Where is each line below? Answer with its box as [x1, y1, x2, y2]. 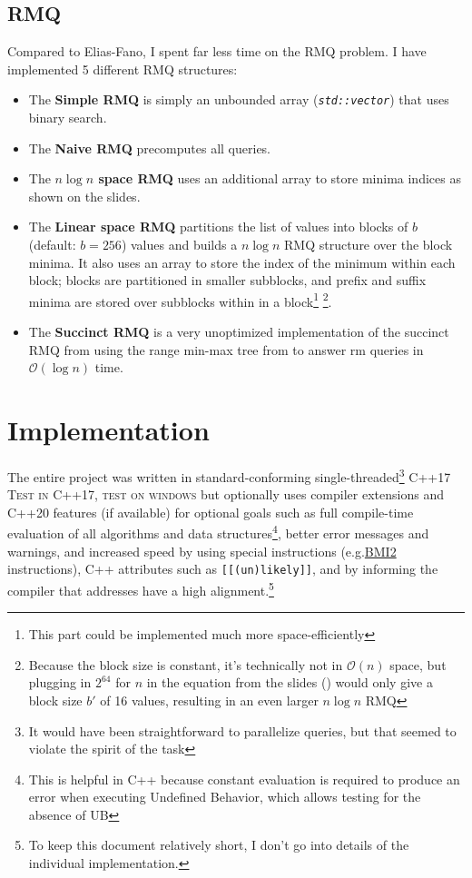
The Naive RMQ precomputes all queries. [28, 138, 271, 157]
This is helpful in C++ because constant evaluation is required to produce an [28, 769, 460, 788]
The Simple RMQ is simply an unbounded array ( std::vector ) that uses [28, 90, 449, 109]
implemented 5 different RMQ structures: [7, 59, 238, 78]
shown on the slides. [28, 186, 141, 205]
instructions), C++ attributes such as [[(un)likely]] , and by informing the [7, 559, 438, 578]
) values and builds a [121, 235, 238, 254]
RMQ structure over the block [284, 235, 453, 254]
